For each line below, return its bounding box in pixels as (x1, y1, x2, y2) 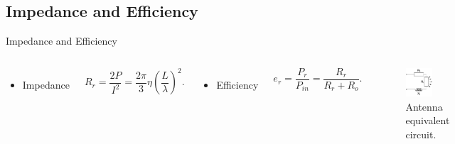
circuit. (405, 126, 437, 141)
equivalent (405, 113, 450, 128)
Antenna (405, 99, 443, 113)
